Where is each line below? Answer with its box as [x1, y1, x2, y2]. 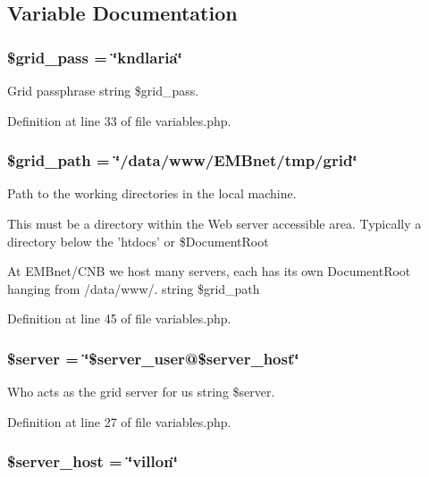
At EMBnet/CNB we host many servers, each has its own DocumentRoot [7, 262, 411, 280]
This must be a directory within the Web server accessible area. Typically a [7, 214, 422, 232]
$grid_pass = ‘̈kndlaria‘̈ [7, 46, 182, 68]
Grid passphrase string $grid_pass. [7, 81, 199, 99]
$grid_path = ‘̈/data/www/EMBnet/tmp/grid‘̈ [7, 149, 357, 172]
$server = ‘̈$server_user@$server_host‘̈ [7, 347, 299, 369]
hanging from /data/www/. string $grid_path [7, 279, 260, 297]
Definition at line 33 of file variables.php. [7, 111, 231, 130]
